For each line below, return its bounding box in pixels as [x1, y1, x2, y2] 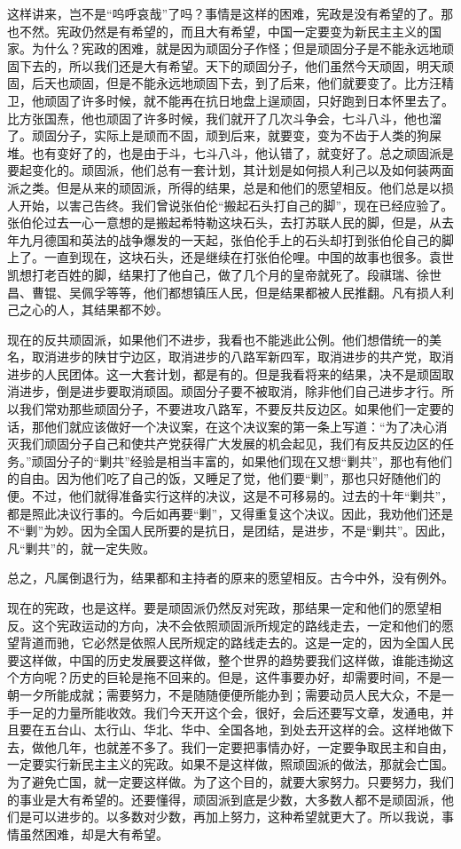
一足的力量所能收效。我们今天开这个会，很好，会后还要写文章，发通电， [19, 702, 441, 721]
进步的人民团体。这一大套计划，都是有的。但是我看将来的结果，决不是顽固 [7, 364, 441, 383]
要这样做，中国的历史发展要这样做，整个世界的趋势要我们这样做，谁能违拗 [7, 650, 441, 669]
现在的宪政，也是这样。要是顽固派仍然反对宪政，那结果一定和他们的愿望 [7, 599, 429, 616]
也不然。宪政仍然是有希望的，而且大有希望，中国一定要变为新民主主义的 [7, 21, 429, 40]
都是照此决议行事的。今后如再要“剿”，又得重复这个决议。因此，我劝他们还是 [7, 504, 454, 522]
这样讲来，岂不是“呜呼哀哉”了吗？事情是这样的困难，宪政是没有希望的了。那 [7, 4, 454, 22]
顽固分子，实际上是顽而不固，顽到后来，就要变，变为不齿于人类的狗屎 [31, 126, 441, 145]
